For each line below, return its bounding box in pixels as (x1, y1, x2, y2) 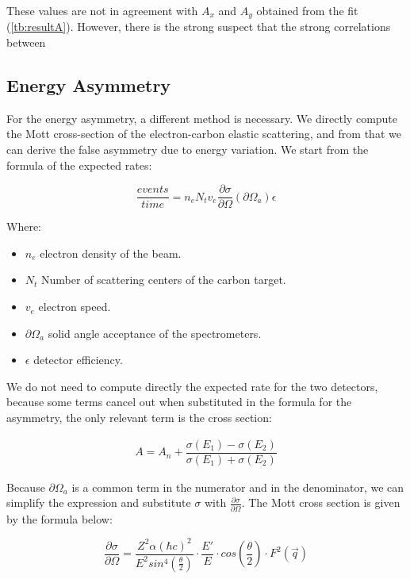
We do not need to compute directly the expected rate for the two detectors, (6, 378, 378, 394)
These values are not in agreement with (6, 2, 198, 18)
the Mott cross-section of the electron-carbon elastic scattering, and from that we (6, 125, 401, 142)
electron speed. (38, 298, 111, 315)
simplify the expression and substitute (6, 494, 191, 511)
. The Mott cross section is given (241, 494, 400, 511)
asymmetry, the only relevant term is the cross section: (6, 409, 272, 426)
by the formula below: (6, 510, 113, 527)
